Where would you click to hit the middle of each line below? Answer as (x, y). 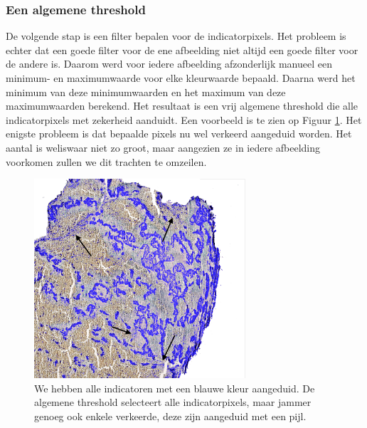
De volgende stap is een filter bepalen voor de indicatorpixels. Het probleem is (176, 36)
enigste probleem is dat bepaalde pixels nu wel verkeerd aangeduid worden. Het (179, 134)
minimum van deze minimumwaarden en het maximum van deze (146, 92)
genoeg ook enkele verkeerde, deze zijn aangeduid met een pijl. (170, 416)
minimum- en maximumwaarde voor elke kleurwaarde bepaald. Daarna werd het (181, 78)
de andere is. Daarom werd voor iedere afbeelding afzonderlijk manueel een (169, 64)
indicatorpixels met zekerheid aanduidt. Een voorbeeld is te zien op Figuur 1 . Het (184, 119)
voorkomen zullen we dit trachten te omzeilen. (106, 161)
